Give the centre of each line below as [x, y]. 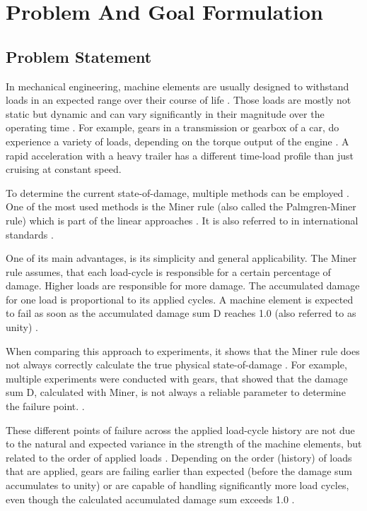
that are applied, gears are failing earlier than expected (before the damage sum [179, 471]
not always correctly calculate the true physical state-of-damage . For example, [176, 365]
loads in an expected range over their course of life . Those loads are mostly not [179, 100]
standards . [30, 234]
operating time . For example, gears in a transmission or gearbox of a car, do [173, 127]
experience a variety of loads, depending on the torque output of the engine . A [177, 141]
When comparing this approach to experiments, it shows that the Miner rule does [183, 350]
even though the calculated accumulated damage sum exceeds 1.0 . [150, 499]
